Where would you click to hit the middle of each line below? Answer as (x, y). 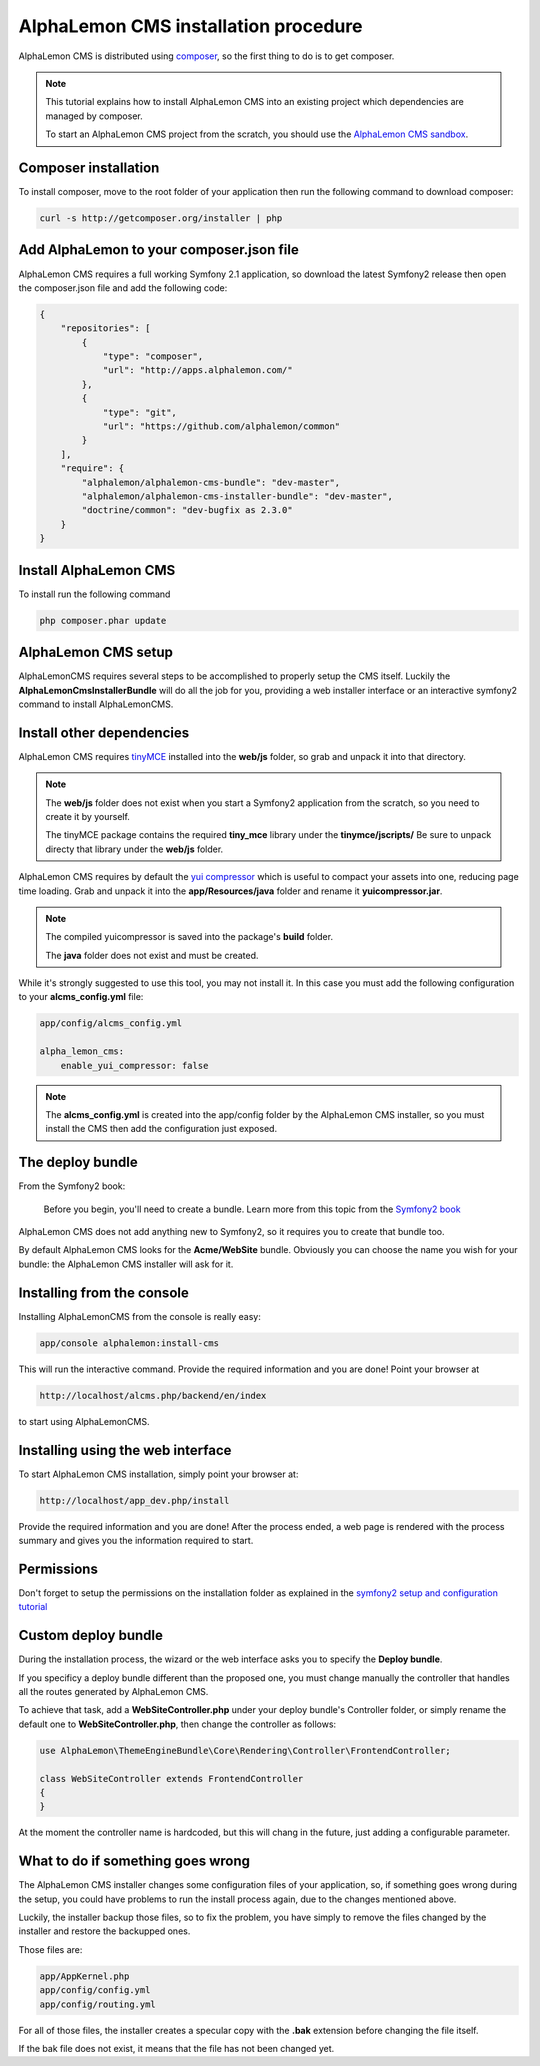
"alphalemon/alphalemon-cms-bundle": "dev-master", (211, 482)
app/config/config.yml (95, 1990)
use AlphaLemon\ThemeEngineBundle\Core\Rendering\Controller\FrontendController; (245, 1750)
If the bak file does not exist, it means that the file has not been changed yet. (176, 2048)
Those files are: (50, 1949)
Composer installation (89, 167)
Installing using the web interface (125, 1450)
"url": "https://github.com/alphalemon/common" (221, 426)
